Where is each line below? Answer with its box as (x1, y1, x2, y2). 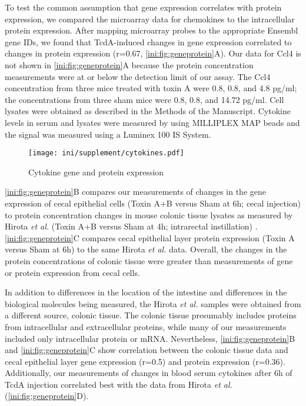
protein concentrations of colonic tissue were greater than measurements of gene (5, 254, 293, 267)
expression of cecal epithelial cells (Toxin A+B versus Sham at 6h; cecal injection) (5, 197, 301, 209)
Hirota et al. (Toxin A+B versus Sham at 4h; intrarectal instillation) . (5, 220, 258, 232)
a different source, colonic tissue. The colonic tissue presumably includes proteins (5, 309, 297, 321)
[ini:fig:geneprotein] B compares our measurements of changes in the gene (5, 185, 266, 198)
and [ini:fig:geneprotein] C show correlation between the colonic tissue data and (5, 344, 288, 356)
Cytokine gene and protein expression (28, 165, 164, 178)
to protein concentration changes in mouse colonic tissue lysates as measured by (5, 208, 293, 221)
